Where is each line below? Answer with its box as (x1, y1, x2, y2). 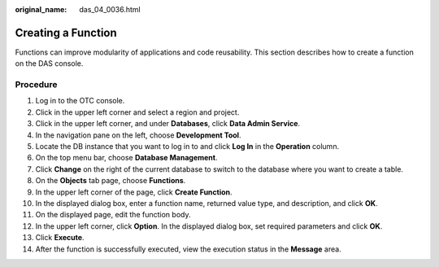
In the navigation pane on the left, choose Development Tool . (35, 130, 241, 140)
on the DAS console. (15, 59, 84, 68)
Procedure (15, 79, 58, 90)
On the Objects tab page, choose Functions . (35, 176, 186, 186)
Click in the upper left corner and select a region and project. (35, 107, 240, 117)
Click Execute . (35, 233, 85, 243)
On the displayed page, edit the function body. (35, 210, 191, 220)
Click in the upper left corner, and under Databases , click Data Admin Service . (35, 119, 301, 129)
